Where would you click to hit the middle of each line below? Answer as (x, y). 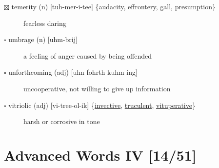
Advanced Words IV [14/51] (100, 155)
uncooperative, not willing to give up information (97, 88)
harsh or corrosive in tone (62, 121)
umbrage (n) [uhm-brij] (43, 39)
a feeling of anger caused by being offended (88, 55)
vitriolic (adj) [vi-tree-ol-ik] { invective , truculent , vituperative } (102, 105)
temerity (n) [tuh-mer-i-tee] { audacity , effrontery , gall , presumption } (113, 6)
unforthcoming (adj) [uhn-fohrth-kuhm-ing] (73, 72)
